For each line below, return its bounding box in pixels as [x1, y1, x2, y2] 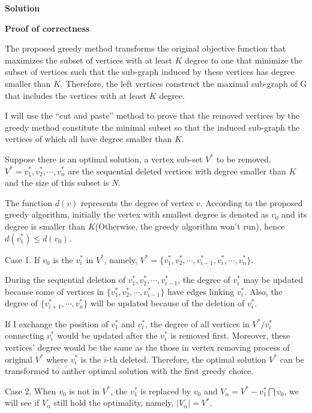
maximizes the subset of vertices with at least [5, 53, 172, 66]
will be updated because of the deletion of [90, 297, 245, 309]
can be [280, 352, 304, 365]
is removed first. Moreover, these [170, 329, 290, 342]
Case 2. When [5, 384, 56, 397]
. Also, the [244, 285, 283, 297]
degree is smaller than [5, 219, 85, 232]
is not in [69, 384, 100, 397]
